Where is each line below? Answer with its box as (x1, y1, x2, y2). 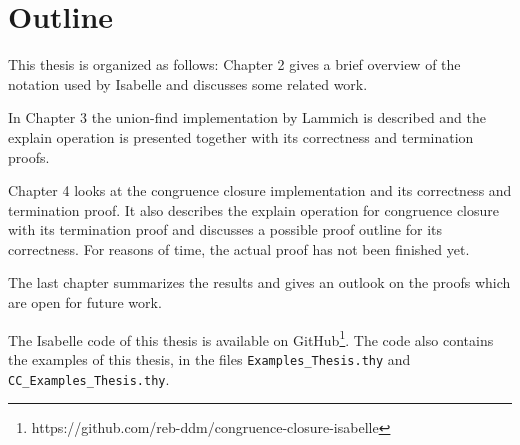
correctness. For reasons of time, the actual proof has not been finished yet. (8, 238, 470, 259)
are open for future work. (8, 292, 162, 313)
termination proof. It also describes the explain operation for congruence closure (8, 199, 499, 220)
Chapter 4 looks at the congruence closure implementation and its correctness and (8, 180, 512, 201)
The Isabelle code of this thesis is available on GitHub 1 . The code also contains (8, 326, 494, 350)
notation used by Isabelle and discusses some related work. (8, 73, 368, 94)
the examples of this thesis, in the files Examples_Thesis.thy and (8, 348, 411, 369)
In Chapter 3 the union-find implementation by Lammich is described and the (8, 107, 487, 128)
